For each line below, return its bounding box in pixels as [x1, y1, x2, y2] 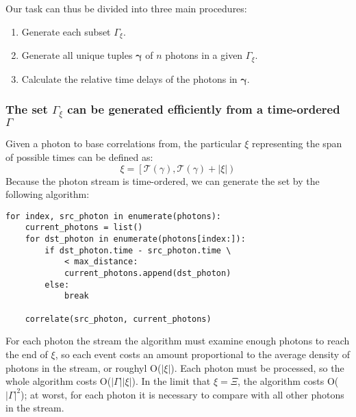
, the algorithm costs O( [238, 374, 339, 388]
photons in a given [165, 48, 243, 62]
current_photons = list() [25, 223, 143, 233]
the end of [5, 346, 48, 361]
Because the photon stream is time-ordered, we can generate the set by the [5, 173, 320, 188]
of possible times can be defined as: [5, 150, 153, 164]
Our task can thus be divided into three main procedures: [5, 1, 247, 15]
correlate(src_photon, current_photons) [25, 314, 212, 324]
